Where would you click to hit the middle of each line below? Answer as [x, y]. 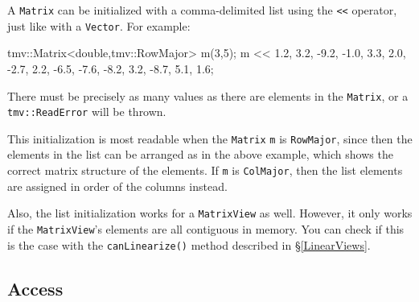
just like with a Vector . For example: [99, 25]
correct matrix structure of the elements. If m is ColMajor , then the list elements [205, 170]
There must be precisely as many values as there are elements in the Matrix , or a [208, 95]
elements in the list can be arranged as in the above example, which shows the [200, 154]
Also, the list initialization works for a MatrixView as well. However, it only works [210, 213]
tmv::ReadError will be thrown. [87, 112]
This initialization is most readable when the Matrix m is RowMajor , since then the [210, 138]
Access [35, 288]
